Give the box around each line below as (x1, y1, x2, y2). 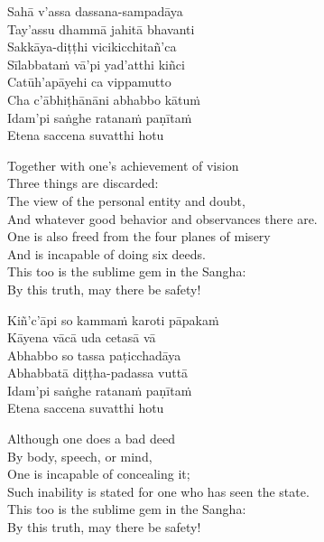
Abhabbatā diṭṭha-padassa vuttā (7, 363, 189, 382)
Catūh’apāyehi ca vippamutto (7, 72, 171, 91)
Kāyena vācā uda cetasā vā (7, 328, 156, 347)
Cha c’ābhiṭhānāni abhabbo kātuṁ (7, 89, 200, 108)
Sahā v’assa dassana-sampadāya (7, 2, 183, 20)
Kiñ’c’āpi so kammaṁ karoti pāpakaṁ (7, 310, 219, 329)
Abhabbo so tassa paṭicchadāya (7, 345, 181, 364)
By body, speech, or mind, (7, 446, 153, 465)
